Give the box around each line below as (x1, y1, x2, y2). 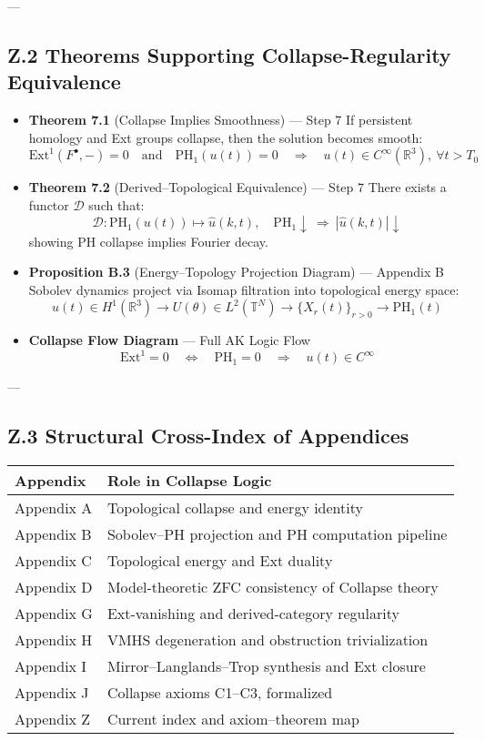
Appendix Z (15, 708, 91, 730)
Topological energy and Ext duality (106, 550, 333, 572)
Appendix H (15, 629, 93, 651)
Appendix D (15, 576, 93, 598)
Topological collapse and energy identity (106, 497, 363, 519)
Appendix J (15, 682, 89, 704)
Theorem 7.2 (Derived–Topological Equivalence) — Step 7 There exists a (28, 178, 447, 197)
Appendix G (15, 603, 93, 624)
